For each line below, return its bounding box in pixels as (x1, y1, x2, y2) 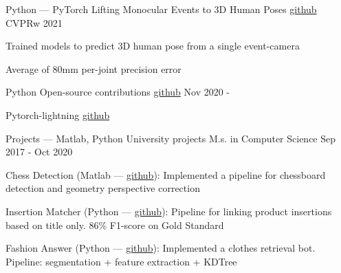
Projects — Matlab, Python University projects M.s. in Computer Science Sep (5, 131, 336, 145)
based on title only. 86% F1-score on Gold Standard (5, 217, 224, 232)
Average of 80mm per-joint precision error (5, 61, 181, 76)
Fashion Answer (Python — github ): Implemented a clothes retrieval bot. (5, 241, 316, 255)
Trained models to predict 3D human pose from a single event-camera (5, 39, 300, 53)
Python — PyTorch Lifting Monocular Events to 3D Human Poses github (5, 2, 317, 16)
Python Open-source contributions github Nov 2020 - (5, 85, 230, 99)
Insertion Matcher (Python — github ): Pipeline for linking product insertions (5, 204, 332, 218)
